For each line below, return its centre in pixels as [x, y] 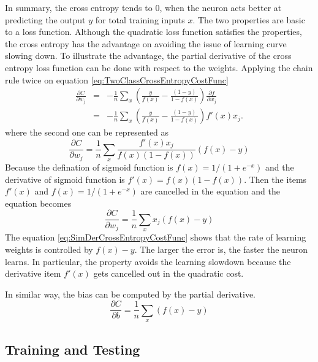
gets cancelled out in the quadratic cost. [168, 273]
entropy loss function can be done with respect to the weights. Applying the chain [159, 67]
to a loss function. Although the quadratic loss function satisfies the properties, [153, 32]
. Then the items [275, 179]
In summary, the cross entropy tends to [79, 7]
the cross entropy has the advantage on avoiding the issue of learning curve [146, 43]
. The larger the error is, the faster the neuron [221, 249]
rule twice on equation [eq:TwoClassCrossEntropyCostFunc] [117, 79]
